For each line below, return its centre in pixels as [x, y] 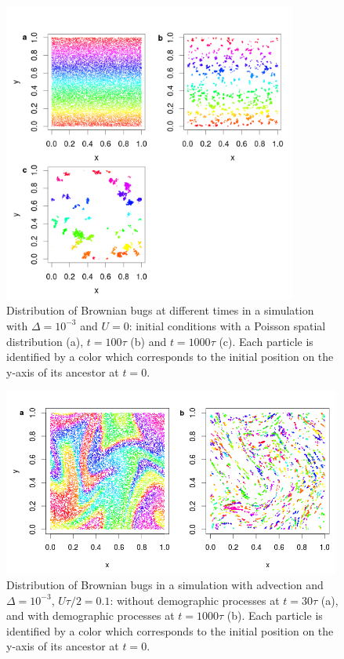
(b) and [148, 341]
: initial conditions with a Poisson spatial [227, 325]
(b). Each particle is [275, 615]
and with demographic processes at [91, 615]
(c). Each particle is [266, 341]
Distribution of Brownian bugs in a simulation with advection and [165, 585]
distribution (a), [45, 341]
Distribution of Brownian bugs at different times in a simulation [160, 310]
